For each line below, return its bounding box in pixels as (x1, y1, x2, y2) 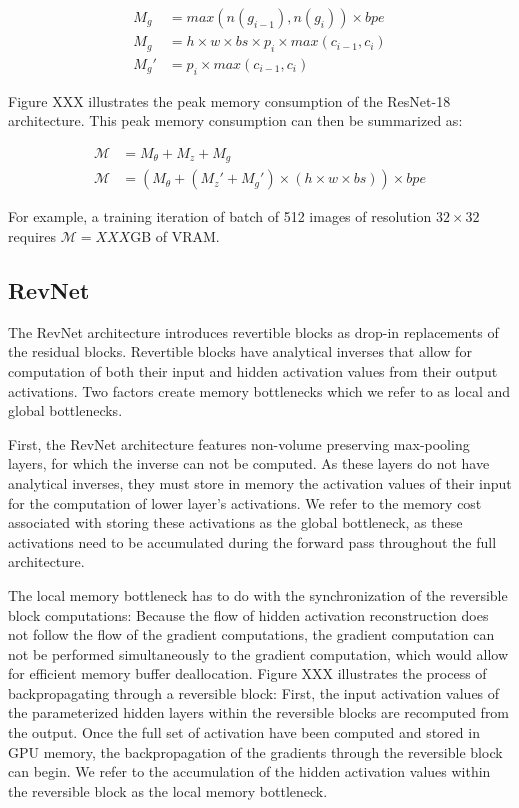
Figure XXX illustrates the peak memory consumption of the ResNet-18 (8, 90, 451, 111)
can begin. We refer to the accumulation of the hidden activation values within (8, 761, 491, 782)
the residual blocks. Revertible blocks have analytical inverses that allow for (8, 341, 472, 362)
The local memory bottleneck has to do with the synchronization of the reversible (8, 584, 508, 605)
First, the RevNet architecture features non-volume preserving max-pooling (8, 433, 470, 454)
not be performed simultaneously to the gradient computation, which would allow (8, 643, 509, 664)
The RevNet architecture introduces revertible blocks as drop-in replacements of (8, 321, 499, 342)
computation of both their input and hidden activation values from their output (8, 360, 498, 381)
